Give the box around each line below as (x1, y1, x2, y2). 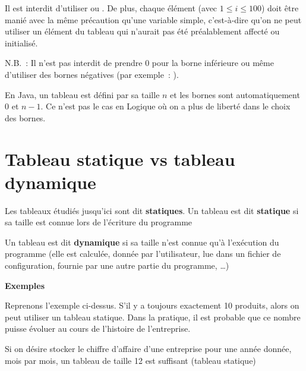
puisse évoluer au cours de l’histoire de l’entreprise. (5, 322, 191, 335)
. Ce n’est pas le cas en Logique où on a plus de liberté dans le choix (40, 100, 291, 112)
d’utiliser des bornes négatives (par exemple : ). (5, 68, 179, 80)
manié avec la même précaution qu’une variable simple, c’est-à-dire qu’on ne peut (5, 13, 302, 26)
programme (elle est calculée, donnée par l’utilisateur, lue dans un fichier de (5, 247, 281, 260)
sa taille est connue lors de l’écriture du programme (5, 216, 193, 228)
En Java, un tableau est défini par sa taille (5, 88, 160, 100)
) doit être (261, 2, 299, 14)
